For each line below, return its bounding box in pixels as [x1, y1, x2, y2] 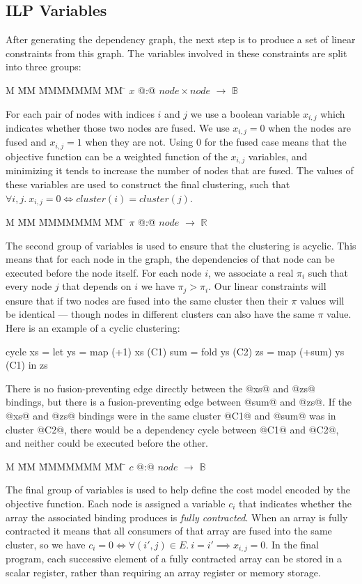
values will [300, 293, 345, 307]
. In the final [265, 537, 319, 551]
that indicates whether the [239, 495, 352, 510]
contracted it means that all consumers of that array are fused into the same [6, 523, 332, 538]
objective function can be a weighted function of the [6, 148, 228, 163]
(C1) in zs [6, 358, 48, 372]
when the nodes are [268, 121, 351, 135]
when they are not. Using [85, 135, 194, 149]
